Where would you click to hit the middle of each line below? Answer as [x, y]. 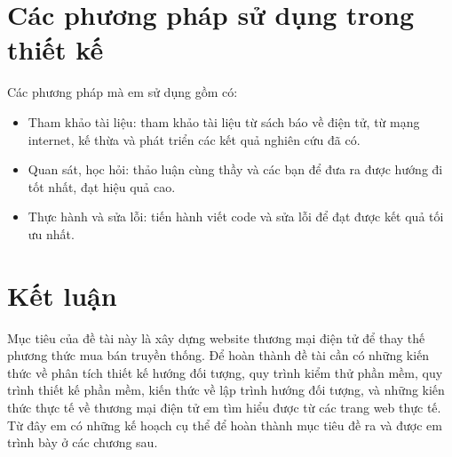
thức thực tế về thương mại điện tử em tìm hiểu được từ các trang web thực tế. [224, 407]
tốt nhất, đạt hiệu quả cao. [102, 186]
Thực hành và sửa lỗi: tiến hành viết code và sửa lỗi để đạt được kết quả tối [236, 216]
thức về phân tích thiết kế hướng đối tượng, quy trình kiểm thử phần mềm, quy [225, 372]
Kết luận [62, 295]
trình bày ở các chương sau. [83, 442]
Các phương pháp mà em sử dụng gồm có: [123, 92]
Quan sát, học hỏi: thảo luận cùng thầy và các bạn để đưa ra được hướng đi [235, 169]
